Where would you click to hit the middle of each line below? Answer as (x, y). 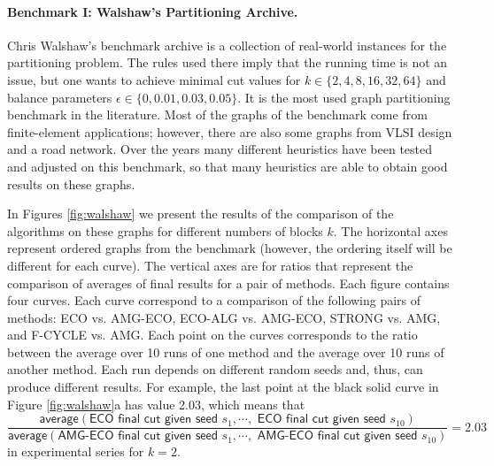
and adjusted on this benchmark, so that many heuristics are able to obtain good (228, 166)
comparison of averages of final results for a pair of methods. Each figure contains (228, 283)
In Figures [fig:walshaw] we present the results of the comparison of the (201, 214)
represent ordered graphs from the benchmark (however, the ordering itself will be (230, 248)
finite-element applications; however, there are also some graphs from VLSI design (230, 131)
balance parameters (60, 97)
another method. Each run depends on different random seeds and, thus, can (215, 369)
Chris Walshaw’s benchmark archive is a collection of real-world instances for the (227, 45)
